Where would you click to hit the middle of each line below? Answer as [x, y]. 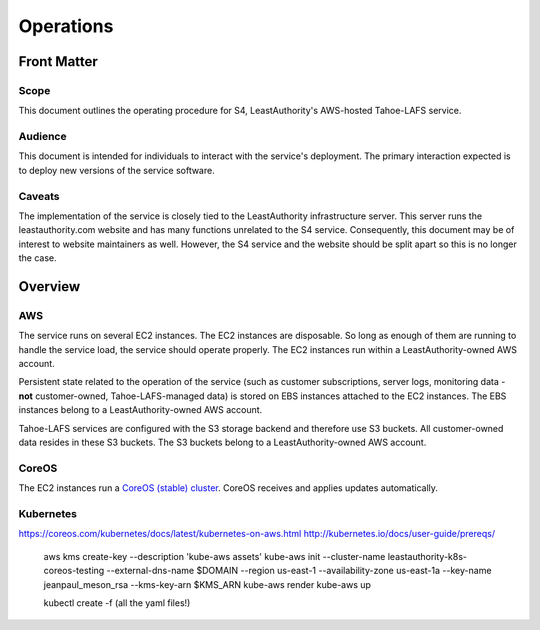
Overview [49, 286]
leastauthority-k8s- [427, 556]
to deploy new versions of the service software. [116, 170]
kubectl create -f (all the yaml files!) [117, 602]
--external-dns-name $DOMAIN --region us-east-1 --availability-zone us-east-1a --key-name [299, 571]
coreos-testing [74, 571]
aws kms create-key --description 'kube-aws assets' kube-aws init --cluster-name [214, 556]
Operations [66, 26]
